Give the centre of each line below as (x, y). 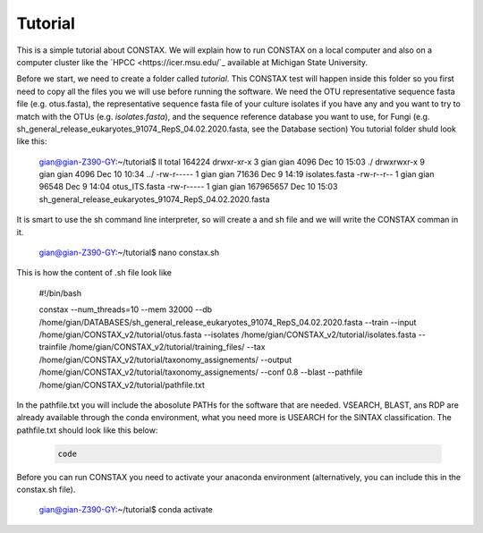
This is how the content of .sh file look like (94, 273)
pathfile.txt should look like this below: (87, 430)
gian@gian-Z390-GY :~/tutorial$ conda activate (126, 510)
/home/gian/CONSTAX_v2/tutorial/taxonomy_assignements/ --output (165, 360)
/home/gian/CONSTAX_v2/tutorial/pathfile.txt (122, 385)
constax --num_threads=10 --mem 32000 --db (126, 309)
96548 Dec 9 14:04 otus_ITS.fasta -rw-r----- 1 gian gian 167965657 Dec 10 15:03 (188, 187)
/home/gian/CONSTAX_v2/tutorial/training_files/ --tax (167, 347)
